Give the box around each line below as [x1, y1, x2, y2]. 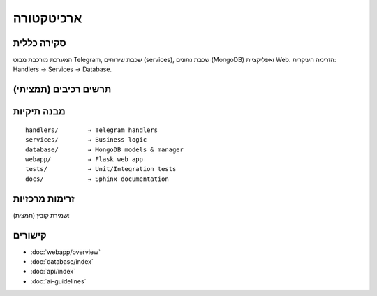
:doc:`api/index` [30, 267, 76, 276]
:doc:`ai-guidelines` [30, 276, 87, 286]
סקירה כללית [13, 37, 66, 49]
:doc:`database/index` [30, 258, 94, 266]
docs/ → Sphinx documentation [25, 175, 169, 183]
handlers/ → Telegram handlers [25, 126, 158, 134]
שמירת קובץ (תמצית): [13, 211, 70, 219]
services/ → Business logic [25, 136, 147, 144]
